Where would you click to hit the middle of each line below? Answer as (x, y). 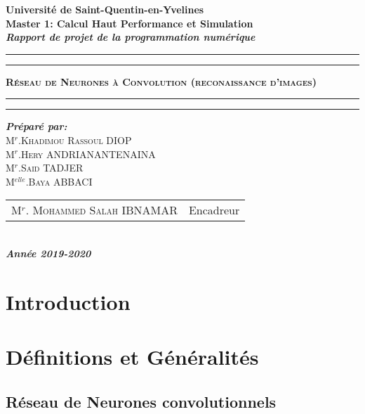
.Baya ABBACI (59, 181)
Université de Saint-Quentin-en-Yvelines (105, 9)
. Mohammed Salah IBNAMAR (101, 210)
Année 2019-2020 (48, 253)
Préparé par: (36, 126)
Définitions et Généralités (132, 357)
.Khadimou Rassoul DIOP (75, 140)
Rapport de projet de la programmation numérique (131, 37)
